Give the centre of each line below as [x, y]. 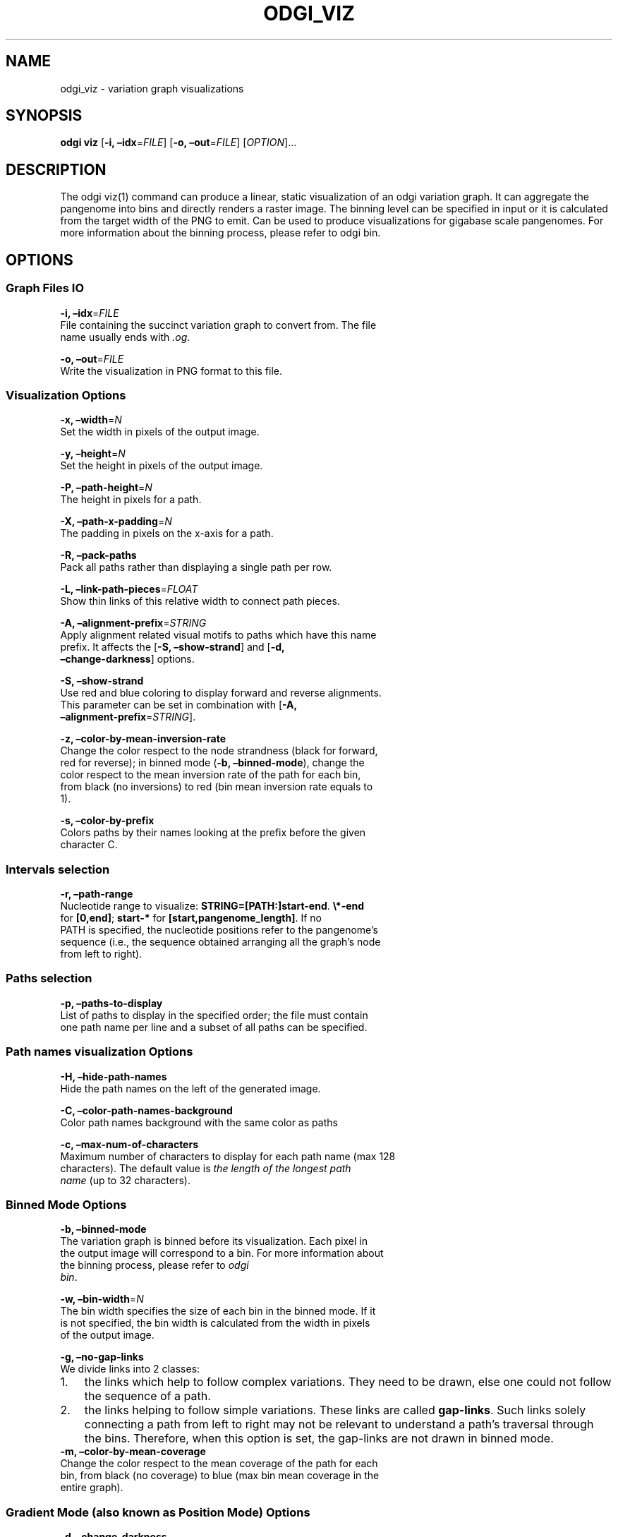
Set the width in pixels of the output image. [160, 432]
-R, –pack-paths [98, 555]
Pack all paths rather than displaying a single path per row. [196, 567]
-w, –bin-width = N [102, 1299]
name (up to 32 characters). [125, 1180]
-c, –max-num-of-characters [129, 1144]
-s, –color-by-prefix [107, 821]
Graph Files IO [45, 288]
